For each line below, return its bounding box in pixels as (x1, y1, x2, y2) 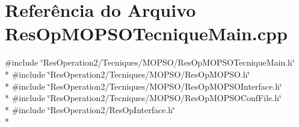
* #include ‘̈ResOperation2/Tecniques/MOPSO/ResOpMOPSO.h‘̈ (5, 67, 250, 80)
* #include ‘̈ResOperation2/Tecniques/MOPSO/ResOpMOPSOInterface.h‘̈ (5, 79, 282, 92)
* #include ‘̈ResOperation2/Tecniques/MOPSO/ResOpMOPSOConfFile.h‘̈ (5, 91, 282, 104)
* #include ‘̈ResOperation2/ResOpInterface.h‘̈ (5, 103, 175, 116)
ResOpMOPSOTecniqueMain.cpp (5, 21, 288, 46)
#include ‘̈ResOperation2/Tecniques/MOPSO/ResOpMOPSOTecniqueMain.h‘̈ (5, 56, 295, 69)
